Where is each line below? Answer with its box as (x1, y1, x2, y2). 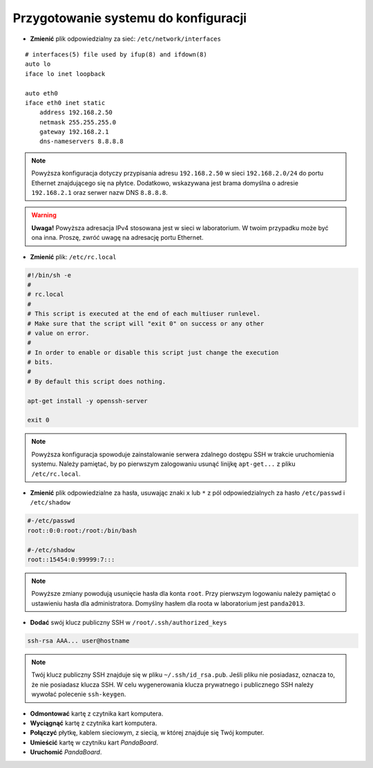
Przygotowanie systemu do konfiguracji (12, 10, 247, 26)
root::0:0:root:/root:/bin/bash (27, 526, 137, 534)
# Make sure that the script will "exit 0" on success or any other (27, 319, 265, 328)
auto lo (25, 60, 51, 68)
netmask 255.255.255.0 (39, 118, 117, 126)
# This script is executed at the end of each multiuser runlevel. (27, 310, 261, 318)
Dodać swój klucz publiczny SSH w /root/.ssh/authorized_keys (30, 619, 227, 627)
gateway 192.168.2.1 (39, 128, 109, 136)
